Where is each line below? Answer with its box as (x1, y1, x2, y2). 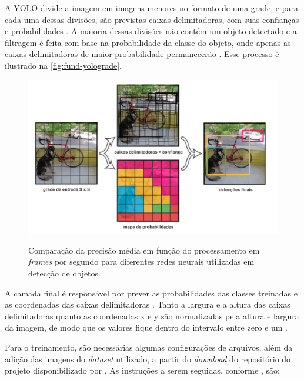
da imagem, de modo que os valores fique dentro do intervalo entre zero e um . (5, 321, 288, 334)
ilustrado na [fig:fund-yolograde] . (5, 59, 122, 71)
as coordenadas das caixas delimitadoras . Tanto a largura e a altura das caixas (5, 298, 290, 311)
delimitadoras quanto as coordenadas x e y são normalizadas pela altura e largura (5, 309, 299, 322)
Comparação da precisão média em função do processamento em (28, 244, 260, 256)
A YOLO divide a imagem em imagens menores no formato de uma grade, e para (5, 2, 298, 14)
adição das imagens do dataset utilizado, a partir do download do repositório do (5, 352, 291, 365)
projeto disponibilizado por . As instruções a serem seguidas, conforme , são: (5, 364, 280, 376)
